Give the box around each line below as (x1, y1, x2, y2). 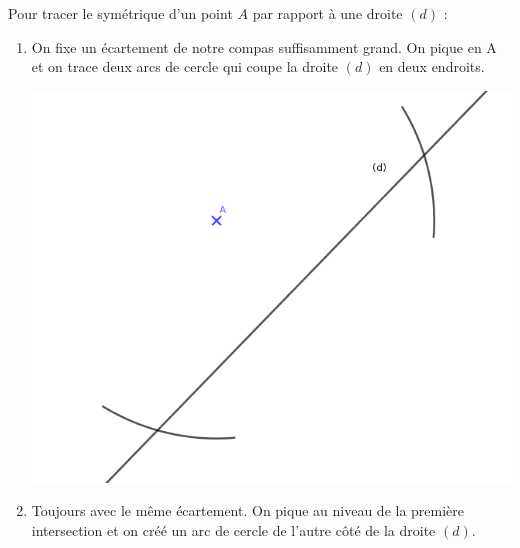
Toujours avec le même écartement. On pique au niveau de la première (31, 500, 465, 521)
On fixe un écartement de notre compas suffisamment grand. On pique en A (31, 36, 497, 57)
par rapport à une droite (252, 3, 403, 23)
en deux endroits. (379, 56, 485, 77)
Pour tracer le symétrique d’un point (8, 3, 233, 23)
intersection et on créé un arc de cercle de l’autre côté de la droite (31, 519, 436, 540)
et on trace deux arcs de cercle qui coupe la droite (31, 56, 339, 77)
